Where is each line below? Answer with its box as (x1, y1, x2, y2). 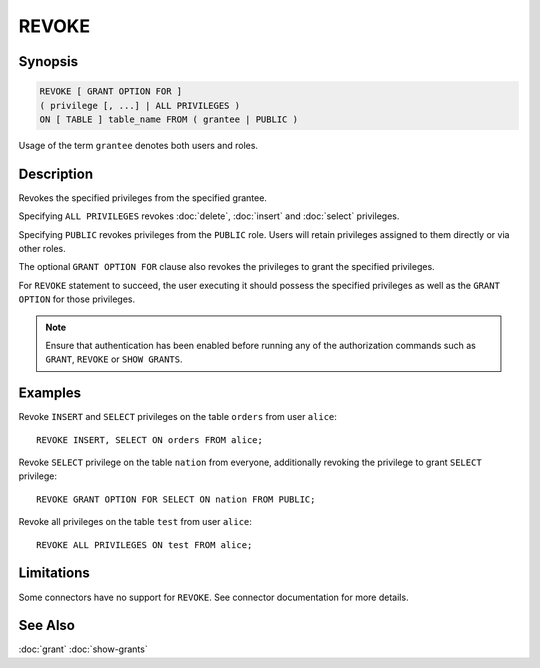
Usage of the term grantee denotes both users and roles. (18, 139, 259, 151)
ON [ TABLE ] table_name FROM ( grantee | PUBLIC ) (39, 113, 299, 125)
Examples (18, 385, 82, 402)
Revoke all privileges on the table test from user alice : (18, 516, 252, 528)
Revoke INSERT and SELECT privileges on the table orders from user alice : (18, 411, 337, 423)
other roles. (18, 243, 67, 254)
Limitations (18, 565, 90, 582)
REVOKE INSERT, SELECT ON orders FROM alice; (36, 434, 264, 445)
